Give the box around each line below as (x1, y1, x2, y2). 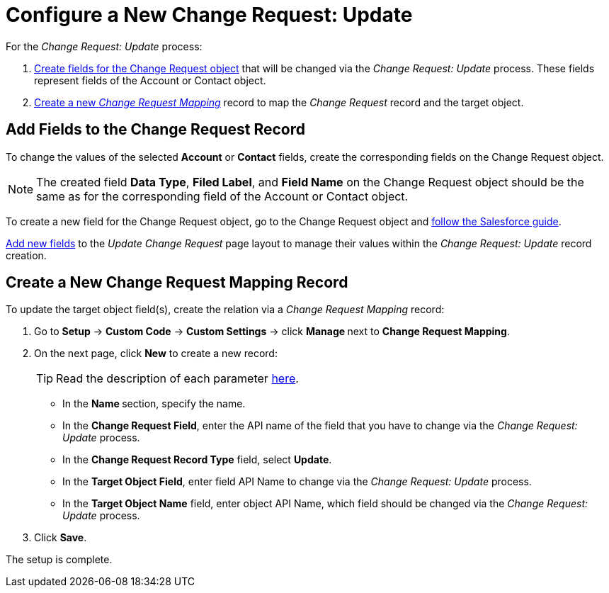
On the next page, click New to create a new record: (34, 347, 278, 360)
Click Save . (34, 531, 87, 544)
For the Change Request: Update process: (6, 40, 203, 52)
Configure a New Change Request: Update (6, 3, 413, 27)
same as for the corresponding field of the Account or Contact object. (36, 188, 409, 203)
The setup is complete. (6, 553, 113, 566)
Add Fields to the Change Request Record (6, 120, 305, 139)
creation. (6, 249, 47, 261)
